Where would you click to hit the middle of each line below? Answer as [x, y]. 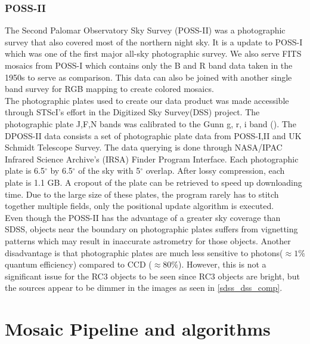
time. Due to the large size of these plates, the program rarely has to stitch [142, 194]
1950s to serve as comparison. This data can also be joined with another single [148, 77]
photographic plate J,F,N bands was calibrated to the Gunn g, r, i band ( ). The [151, 123]
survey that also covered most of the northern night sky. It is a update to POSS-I [154, 42]
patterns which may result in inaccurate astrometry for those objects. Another [148, 240]
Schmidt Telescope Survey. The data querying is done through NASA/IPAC [144, 147]
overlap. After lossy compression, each [215, 171]
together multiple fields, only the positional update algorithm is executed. [139, 206]
